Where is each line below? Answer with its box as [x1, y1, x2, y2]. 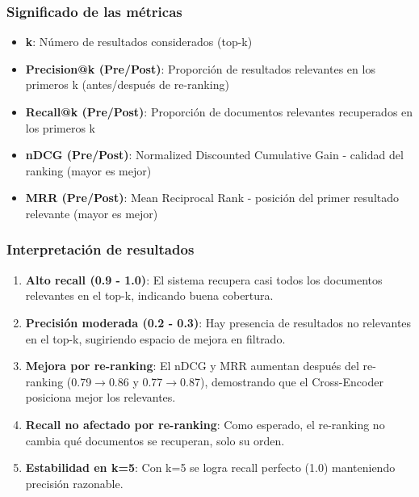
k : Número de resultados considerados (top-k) [25, 33, 253, 50]
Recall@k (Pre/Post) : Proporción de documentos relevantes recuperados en [25, 103, 413, 120]
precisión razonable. [25, 474, 124, 491]
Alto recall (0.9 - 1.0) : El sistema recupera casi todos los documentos [25, 271, 383, 288]
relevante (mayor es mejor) [25, 204, 158, 221]
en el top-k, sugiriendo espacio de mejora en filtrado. [25, 330, 286, 347]
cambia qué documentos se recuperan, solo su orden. [25, 432, 285, 449]
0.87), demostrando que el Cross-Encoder [180, 373, 383, 390]
